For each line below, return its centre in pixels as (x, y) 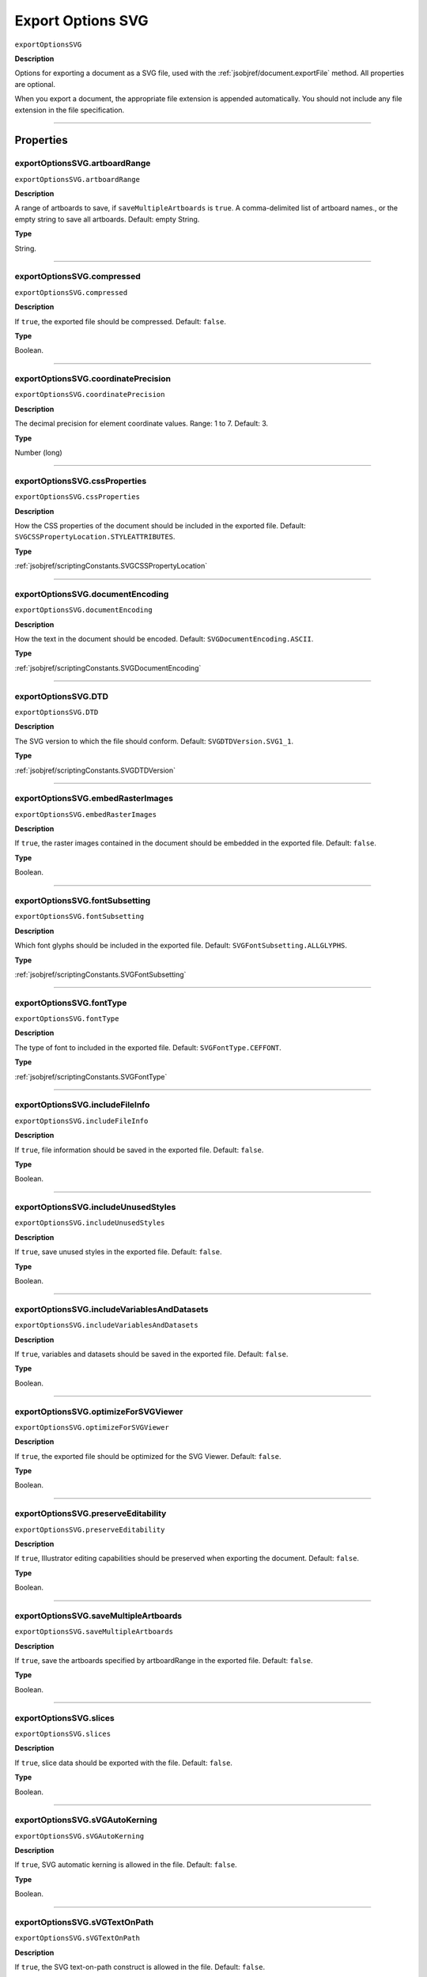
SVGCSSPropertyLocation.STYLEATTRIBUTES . (95, 537)
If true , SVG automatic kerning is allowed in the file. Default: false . (126, 1865)
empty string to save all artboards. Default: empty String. (107, 219)
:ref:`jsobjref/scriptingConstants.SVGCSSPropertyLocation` (111, 566)
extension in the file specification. (70, 110)
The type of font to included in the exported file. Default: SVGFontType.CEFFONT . (148, 1047)
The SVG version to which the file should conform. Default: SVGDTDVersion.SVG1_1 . (154, 741)
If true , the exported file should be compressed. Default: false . (121, 321)
